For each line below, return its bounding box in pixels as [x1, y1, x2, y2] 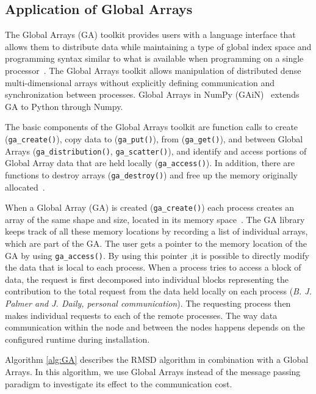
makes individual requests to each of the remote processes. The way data [5, 308, 278, 321]
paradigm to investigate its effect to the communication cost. [5, 377, 232, 390]
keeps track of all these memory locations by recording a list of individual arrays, [5, 225, 308, 238]
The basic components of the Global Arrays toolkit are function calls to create [5, 120, 298, 133]
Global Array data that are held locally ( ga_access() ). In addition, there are [5, 156, 295, 169]
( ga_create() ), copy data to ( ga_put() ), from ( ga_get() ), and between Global [5, 132, 303, 145]
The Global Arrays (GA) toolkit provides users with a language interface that [5, 28, 296, 41]
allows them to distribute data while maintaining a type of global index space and [5, 40, 312, 53]
